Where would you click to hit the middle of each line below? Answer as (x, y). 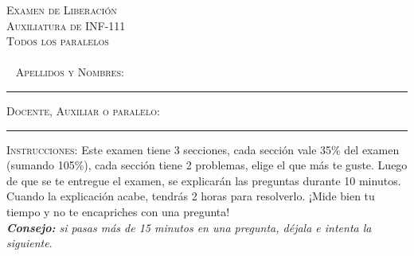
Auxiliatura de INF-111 (66, 25)
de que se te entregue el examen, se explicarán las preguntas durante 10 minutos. (204, 180)
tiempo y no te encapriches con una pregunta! (118, 211)
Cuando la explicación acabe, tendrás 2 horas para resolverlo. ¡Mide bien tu (191, 196)
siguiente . (29, 243)
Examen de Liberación (62, 10)
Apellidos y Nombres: (70, 72)
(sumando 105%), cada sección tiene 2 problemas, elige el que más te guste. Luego (207, 165)
